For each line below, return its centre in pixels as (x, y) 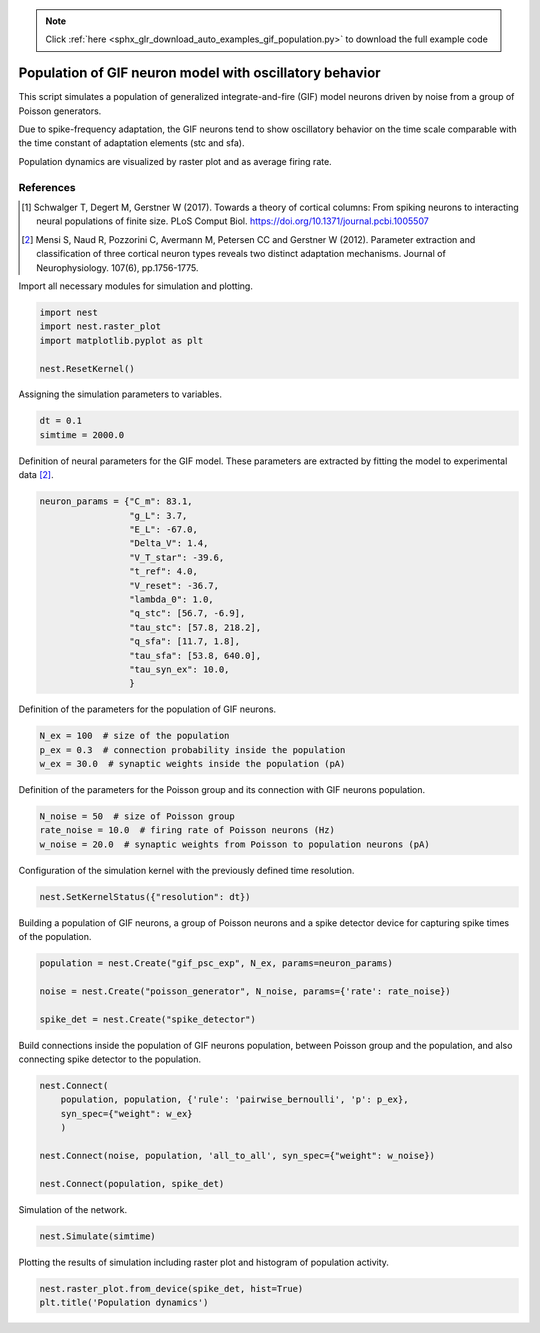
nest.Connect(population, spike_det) (132, 1183)
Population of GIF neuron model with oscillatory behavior (199, 73)
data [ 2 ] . (36, 475)
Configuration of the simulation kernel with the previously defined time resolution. (186, 870)
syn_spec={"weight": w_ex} (127, 1113)
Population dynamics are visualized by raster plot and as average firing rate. (175, 161)
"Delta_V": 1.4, (168, 543)
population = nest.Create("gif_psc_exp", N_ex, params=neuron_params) (216, 963)
